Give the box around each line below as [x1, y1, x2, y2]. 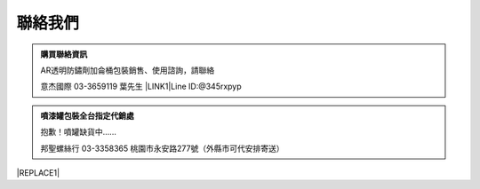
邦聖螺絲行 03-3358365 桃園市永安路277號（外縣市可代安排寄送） [40, 143, 284, 154]
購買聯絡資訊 [40, 49, 88, 59]
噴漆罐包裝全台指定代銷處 [40, 110, 134, 121]
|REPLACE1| [16, 167, 60, 177]
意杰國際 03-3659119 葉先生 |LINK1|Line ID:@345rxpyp [40, 81, 242, 92]
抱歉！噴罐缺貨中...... [40, 127, 117, 138]
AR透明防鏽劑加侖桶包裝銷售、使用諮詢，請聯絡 [40, 65, 215, 75]
